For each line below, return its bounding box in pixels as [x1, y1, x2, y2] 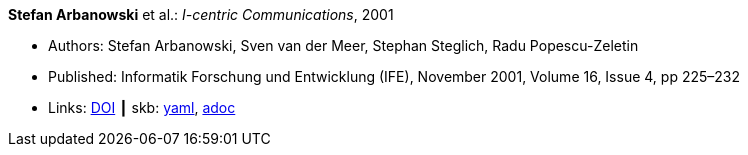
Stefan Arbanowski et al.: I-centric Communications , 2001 [8, 6, 394, 23]
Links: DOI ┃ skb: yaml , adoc [48, 99, 236, 116]
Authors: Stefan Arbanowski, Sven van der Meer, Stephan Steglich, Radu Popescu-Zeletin [48, 37, 639, 54]
